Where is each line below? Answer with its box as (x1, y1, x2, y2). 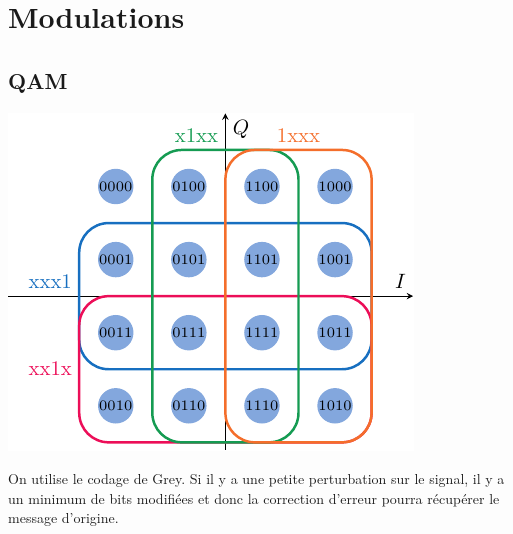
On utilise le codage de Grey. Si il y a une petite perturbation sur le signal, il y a (8, 468, 505, 489)
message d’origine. (8, 507, 119, 528)
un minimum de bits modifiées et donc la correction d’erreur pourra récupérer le (8, 487, 500, 508)
